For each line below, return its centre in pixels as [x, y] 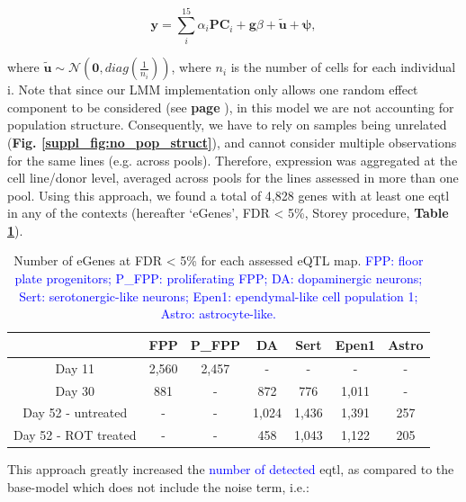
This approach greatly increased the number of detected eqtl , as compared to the [231, 469]
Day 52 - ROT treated [75, 435]
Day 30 [75, 390]
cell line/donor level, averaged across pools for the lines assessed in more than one [233, 178]
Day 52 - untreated [75, 412]
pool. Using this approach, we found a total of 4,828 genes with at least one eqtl [229, 195]
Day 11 [75, 368]
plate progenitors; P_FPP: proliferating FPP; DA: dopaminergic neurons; [219, 278]
